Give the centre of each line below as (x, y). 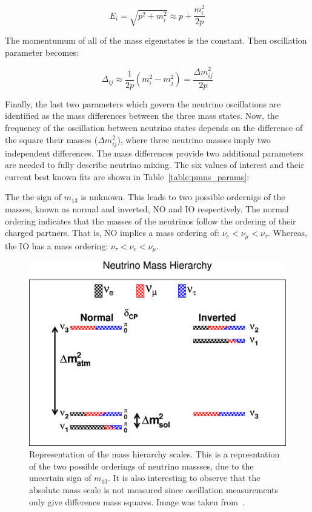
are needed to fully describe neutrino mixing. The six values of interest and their (154, 165)
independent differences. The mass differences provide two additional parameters (154, 153)
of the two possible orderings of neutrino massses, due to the (141, 466)
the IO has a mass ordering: (57, 245)
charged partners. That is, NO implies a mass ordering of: (112, 233)
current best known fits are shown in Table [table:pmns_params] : (127, 176)
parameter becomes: (42, 52)
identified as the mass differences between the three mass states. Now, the (142, 116)
